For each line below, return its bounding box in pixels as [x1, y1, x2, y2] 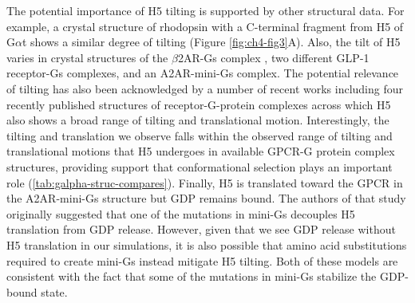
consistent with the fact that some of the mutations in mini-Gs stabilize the [6, 268, 377, 285]
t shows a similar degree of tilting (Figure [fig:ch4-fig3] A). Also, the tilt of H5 [22, 33, 401, 50]
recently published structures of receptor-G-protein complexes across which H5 [6, 96, 391, 112]
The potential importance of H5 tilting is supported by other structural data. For [6, 2, 405, 18]
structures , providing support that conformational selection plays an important [6, 158, 393, 175]
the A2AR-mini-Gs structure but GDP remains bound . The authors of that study [6, 190, 406, 207]
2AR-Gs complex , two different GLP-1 [177, 49, 370, 65]
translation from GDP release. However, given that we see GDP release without [6, 221, 396, 238]
